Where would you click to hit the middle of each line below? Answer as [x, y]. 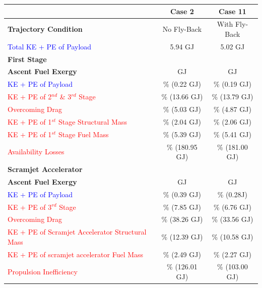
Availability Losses [36, 152]
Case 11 [233, 11]
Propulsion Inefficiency [43, 272]
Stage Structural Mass [92, 121]
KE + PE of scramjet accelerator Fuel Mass [76, 254]
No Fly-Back [182, 29]
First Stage [27, 59]
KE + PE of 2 [30, 97]
